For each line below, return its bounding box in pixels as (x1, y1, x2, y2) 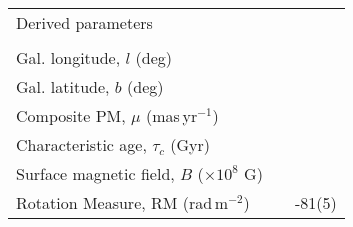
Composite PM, (16, 104, 126, 127)
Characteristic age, (16, 133, 147, 156)
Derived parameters (16, 11, 153, 34)
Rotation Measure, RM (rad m (16, 191, 229, 214)
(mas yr (145, 104, 198, 127)
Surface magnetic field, (16, 162, 175, 185)
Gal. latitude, (16, 75, 110, 98)
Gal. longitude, (16, 46, 121, 69)
